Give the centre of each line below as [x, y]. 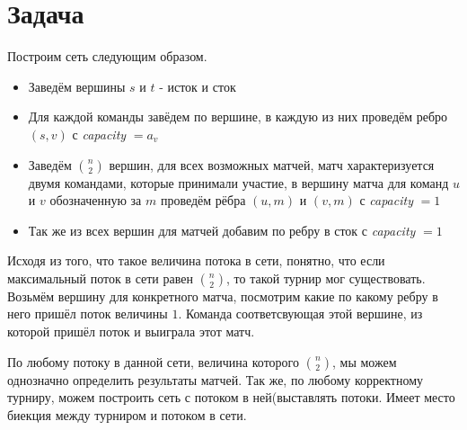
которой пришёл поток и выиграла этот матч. [131, 331]
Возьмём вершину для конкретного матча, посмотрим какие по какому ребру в [223, 296]
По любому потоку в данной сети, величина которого [153, 361]
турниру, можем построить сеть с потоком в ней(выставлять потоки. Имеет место [231, 397]
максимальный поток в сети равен [100, 278]
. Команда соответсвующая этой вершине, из [300, 314]
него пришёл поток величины [88, 314]
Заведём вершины [77, 86]
